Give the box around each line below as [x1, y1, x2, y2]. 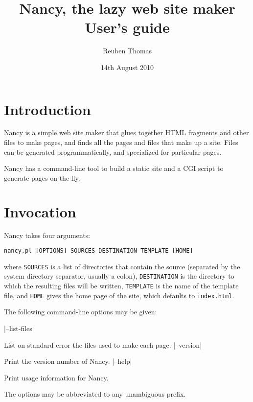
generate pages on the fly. [4, 172, 80, 183]
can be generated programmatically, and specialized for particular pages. [4, 146, 222, 157]
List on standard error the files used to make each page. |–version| [4, 339, 202, 350]
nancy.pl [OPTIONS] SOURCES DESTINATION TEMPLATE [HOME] [4, 247, 193, 255]
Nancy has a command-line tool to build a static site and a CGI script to [4, 163, 224, 173]
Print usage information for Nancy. [4, 372, 109, 382]
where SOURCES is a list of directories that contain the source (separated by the [4, 261, 240, 271]
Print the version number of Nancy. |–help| [4, 356, 132, 366]
